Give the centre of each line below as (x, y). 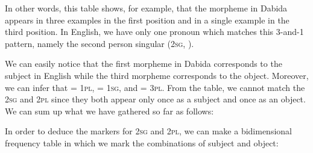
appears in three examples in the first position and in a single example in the (147, 20)
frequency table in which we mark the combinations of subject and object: (142, 142)
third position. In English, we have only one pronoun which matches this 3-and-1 (154, 32)
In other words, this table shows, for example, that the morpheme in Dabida (146, 8)
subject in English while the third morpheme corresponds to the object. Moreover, (157, 75)
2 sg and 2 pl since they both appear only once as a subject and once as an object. (155, 99)
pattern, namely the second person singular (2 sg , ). (100, 43)
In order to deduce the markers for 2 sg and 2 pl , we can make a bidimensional (148, 131)
